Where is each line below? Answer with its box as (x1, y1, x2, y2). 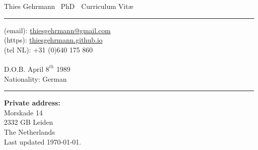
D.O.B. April (4, 63, 44, 74)
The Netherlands (4, 126, 55, 137)
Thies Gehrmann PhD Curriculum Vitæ (4, 1, 133, 11)
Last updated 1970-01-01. (4, 136, 81, 147)
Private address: (4, 98, 61, 108)
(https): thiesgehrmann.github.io (4, 35, 103, 45)
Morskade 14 (4, 107, 43, 117)
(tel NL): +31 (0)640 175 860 (4, 44, 93, 54)
